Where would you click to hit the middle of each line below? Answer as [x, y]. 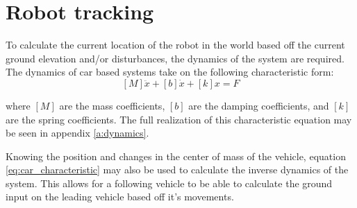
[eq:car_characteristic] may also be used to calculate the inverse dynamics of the [177, 170]
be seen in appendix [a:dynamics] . [77, 133]
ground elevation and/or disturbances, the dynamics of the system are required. [175, 58]
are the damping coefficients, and [259, 105]
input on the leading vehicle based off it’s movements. [120, 197]
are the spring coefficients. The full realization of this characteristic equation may [179, 119]
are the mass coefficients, [112, 105]
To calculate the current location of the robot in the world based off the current [175, 45]
